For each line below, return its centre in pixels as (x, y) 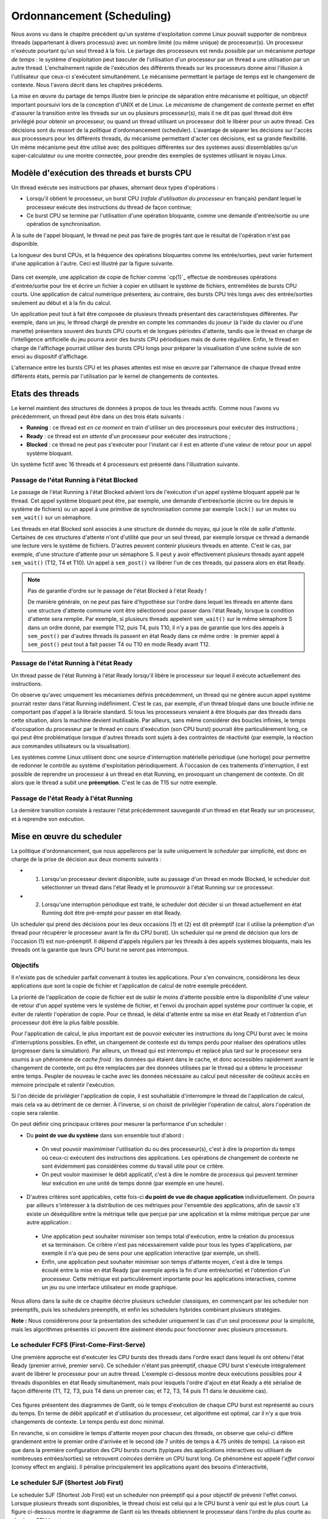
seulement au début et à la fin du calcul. (61, 303)
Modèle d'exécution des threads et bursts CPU (101, 173)
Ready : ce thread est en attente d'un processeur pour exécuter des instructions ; (128, 436)
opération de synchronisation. (64, 224)
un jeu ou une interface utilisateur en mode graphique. (110, 1287)
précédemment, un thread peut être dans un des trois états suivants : (98, 417)
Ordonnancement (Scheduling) (91, 16)
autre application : (49, 1222)
